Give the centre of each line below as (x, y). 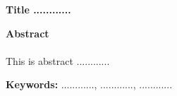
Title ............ (38, 9)
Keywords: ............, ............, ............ (89, 84)
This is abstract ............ (58, 60)
